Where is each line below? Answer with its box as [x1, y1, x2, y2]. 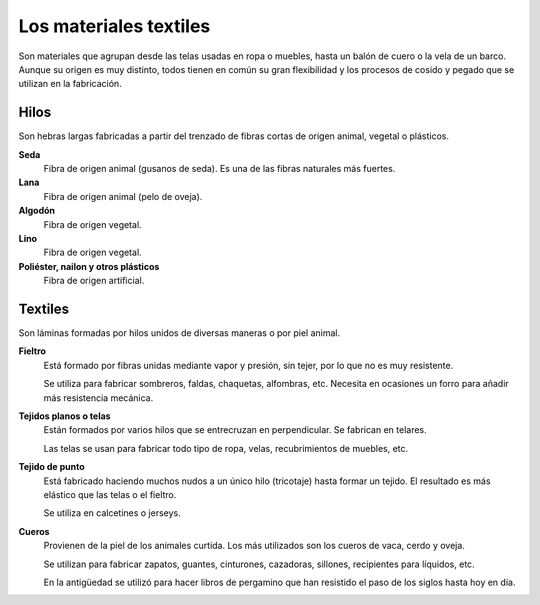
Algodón [18, 205, 55, 217]
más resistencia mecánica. [43, 391, 154, 404]
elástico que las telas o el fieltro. [43, 488, 177, 500]
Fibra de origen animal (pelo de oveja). [43, 190, 203, 202]
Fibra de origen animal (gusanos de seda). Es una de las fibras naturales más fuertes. [43, 163, 396, 175]
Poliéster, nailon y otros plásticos [18, 260, 160, 272]
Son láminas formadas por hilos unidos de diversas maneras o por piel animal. [18, 327, 340, 339]
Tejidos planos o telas [18, 410, 111, 422]
